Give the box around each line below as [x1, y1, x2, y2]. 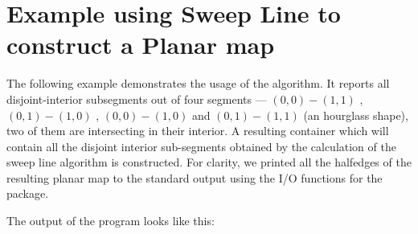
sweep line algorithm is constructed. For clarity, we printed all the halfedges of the [6, 154, 412, 170]
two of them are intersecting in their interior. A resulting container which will [6, 122, 389, 139]
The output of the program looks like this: [6, 212, 215, 229]
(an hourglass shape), [303, 106, 408, 123]
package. [6, 185, 49, 202]
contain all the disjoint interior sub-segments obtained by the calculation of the [6, 138, 396, 154]
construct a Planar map [6, 28, 275, 61]
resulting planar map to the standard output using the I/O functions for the [6, 169, 383, 186]
